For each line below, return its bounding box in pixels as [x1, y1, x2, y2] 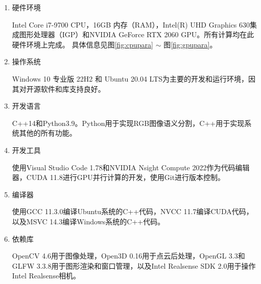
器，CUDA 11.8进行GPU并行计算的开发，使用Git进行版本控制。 [12, 172, 225, 183]
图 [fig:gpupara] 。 [163, 39, 217, 49]
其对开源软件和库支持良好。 [12, 83, 105, 94]
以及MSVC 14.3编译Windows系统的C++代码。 [12, 216, 165, 226]
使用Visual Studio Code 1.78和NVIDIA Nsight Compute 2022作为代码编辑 [12, 162, 250, 172]
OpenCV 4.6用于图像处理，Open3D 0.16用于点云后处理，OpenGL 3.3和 [12, 250, 245, 261]
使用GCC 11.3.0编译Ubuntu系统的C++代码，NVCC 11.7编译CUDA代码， [12, 206, 253, 217]
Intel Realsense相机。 [12, 270, 81, 281]
